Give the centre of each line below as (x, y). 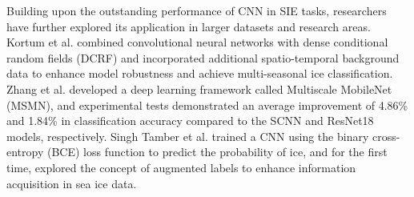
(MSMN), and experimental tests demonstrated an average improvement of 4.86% (207, 105)
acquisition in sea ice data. (72, 183)
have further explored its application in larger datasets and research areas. (189, 26)
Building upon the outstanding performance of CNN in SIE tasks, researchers (197, 10)
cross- (386, 136)
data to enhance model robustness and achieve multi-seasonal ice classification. (200, 73)
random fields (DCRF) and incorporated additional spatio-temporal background (203, 57)
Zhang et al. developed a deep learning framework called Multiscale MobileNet (199, 88)
